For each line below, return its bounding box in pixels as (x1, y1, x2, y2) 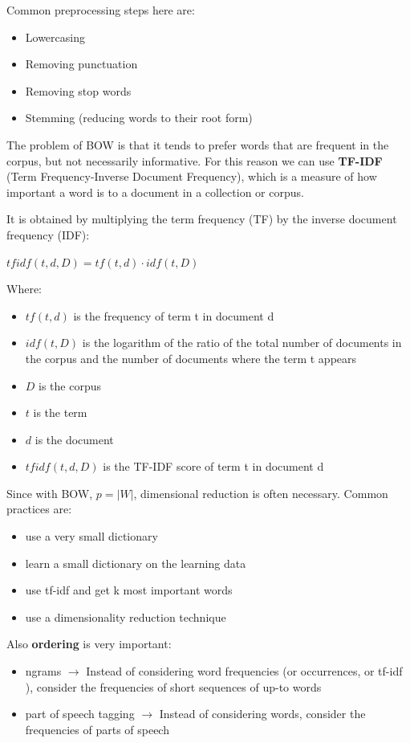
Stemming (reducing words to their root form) (25, 109, 253, 126)
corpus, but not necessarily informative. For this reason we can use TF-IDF (6, 152, 383, 169)
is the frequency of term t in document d (73, 307, 274, 324)
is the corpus (39, 377, 102, 394)
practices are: (6, 500, 72, 517)
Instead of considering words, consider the (159, 705, 366, 722)
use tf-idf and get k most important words (25, 582, 233, 598)
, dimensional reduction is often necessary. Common (133, 484, 388, 501)
